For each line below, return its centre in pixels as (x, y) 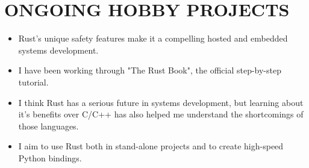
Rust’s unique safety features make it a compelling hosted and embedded (153, 38)
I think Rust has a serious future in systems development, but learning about (161, 102)
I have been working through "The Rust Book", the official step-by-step (150, 70)
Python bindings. (50, 157)
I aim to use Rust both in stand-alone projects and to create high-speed (151, 146)
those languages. (48, 126)
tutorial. (33, 82)
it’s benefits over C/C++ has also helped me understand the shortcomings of (161, 114)
